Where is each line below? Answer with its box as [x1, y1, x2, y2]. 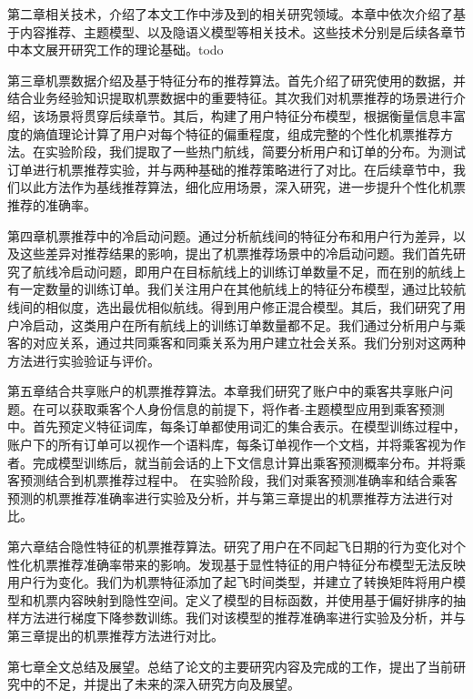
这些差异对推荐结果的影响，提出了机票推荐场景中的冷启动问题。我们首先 [19, 244, 453, 263]
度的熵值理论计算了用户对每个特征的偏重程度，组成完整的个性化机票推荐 [7, 124, 440, 143]
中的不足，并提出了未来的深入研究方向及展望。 [19, 674, 300, 694]
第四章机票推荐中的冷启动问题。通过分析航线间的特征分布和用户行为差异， [7, 226, 453, 245]
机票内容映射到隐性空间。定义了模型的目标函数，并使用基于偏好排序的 [32, 590, 453, 609]
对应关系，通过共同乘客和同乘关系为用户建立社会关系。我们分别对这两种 [32, 333, 466, 352]
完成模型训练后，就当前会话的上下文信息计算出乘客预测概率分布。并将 [32, 452, 453, 471]
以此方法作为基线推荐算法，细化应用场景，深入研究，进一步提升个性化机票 [19, 177, 466, 197]
